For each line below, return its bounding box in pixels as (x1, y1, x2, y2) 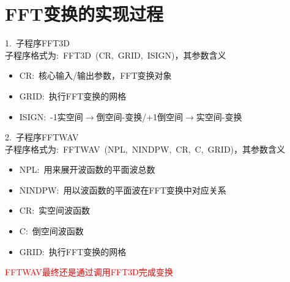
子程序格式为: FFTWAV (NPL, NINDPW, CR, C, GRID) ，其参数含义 (5, 142, 286, 155)
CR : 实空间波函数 (19, 204, 91, 217)
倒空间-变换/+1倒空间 (96, 110, 184, 123)
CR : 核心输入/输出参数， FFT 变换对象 (19, 69, 172, 82)
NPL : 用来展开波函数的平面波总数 (19, 163, 155, 176)
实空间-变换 (196, 110, 242, 123)
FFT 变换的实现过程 (5, 1, 163, 26)
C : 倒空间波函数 (19, 225, 84, 237)
